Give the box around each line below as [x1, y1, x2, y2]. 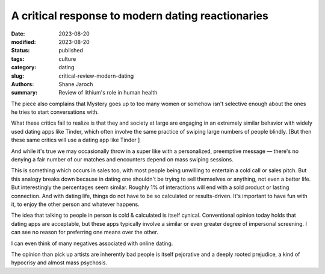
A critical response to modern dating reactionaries [11, 9, 269, 22]
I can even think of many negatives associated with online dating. [11, 240, 173, 247]
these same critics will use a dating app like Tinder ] [11, 136, 140, 144]
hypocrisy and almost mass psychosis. [11, 259, 108, 266]
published [58, 47, 84, 54]
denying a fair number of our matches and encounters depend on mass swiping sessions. [11, 156, 234, 163]
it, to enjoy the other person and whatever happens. [11, 201, 140, 208]
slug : [11, 72, 24, 79]
